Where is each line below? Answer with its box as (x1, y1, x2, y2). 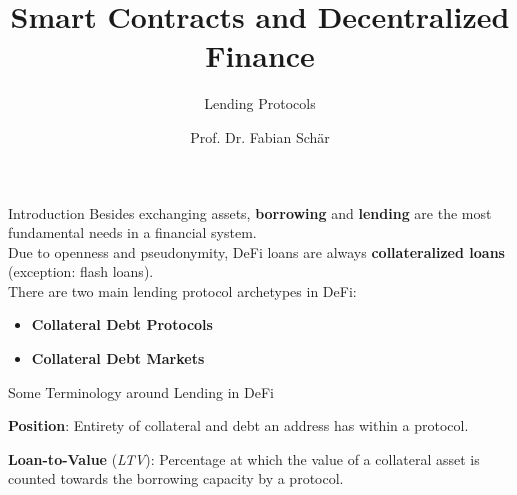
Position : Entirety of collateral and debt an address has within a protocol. (8, 415, 469, 436)
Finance (205, 35, 315, 76)
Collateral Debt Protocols (31, 314, 213, 335)
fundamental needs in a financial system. (8, 222, 257, 243)
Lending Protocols (204, 93, 316, 114)
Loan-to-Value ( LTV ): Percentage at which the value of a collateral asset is (8, 448, 480, 469)
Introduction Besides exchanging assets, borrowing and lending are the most (8, 202, 492, 223)
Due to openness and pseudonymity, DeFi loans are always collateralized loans (8, 241, 505, 262)
